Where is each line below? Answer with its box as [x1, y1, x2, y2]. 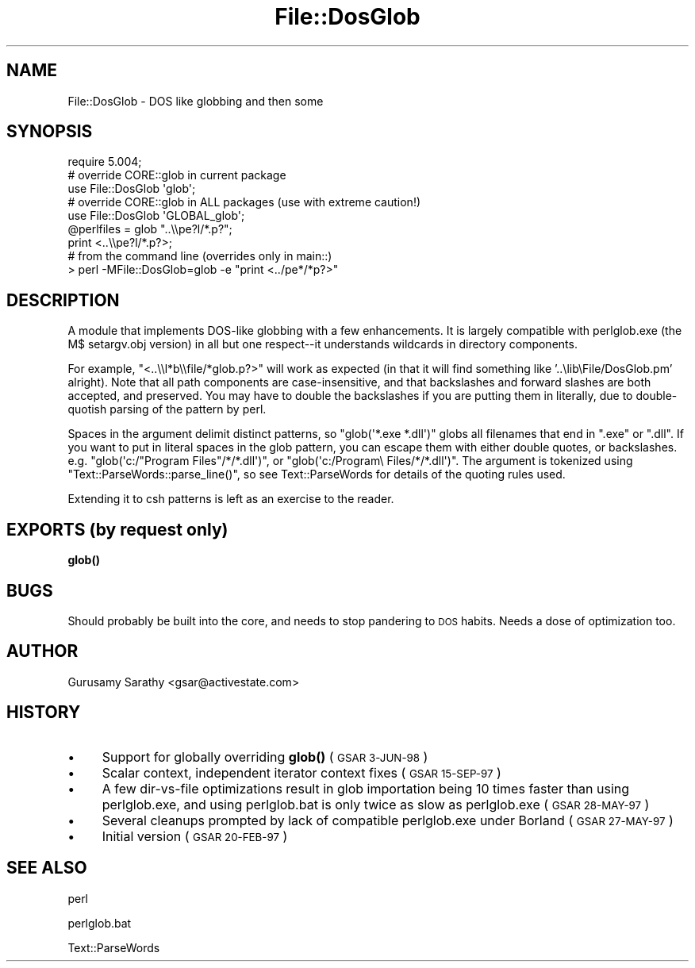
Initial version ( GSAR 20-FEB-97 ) [102, 828, 288, 844]
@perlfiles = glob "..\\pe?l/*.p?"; [67, 222, 232, 236]
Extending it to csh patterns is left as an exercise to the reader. [67, 492, 394, 506]
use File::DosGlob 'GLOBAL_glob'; [67, 209, 245, 223]
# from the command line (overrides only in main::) [67, 249, 332, 263]
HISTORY [6, 702, 81, 723]
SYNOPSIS [6, 121, 93, 142]
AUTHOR [6, 641, 79, 662]
